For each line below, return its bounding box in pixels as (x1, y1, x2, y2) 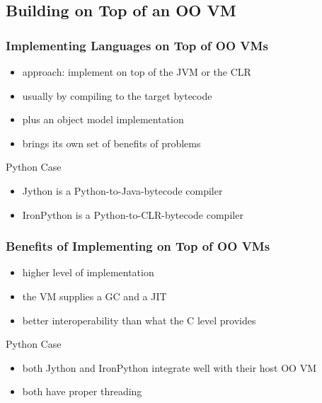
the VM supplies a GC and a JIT (22, 288, 167, 303)
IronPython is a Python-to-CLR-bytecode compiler (22, 207, 243, 222)
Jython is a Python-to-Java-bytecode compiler (22, 183, 223, 198)
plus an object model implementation (22, 112, 184, 127)
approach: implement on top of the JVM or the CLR (22, 64, 251, 79)
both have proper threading (22, 384, 142, 399)
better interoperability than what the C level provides (22, 312, 256, 327)
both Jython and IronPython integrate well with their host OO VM (22, 360, 316, 375)
